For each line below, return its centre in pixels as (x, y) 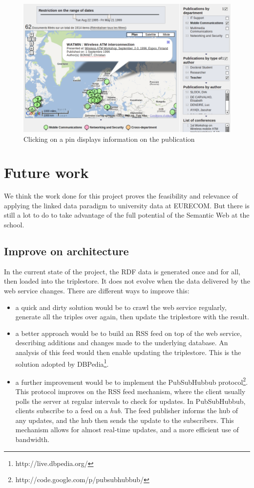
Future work (46, 172)
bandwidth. (32, 439)
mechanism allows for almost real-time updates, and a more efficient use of (127, 430)
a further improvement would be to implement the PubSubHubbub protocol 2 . (132, 381)
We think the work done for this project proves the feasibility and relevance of (121, 196)
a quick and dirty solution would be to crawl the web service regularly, (121, 307)
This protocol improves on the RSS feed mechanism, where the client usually (130, 391)
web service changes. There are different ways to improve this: (97, 290)
